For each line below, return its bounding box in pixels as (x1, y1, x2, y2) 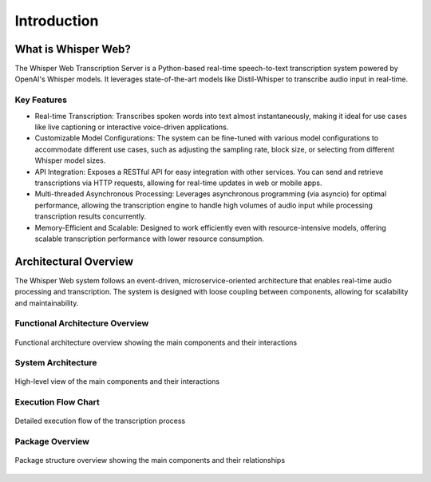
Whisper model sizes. (34, 156, 106, 165)
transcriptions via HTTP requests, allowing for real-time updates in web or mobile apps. (34, 178, 322, 188)
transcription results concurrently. (34, 211, 147, 221)
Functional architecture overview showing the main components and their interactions (14, 338, 298, 347)
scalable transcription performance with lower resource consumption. (34, 234, 265, 243)
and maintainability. (14, 298, 79, 307)
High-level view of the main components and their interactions (14, 377, 220, 386)
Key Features (14, 94, 68, 105)
